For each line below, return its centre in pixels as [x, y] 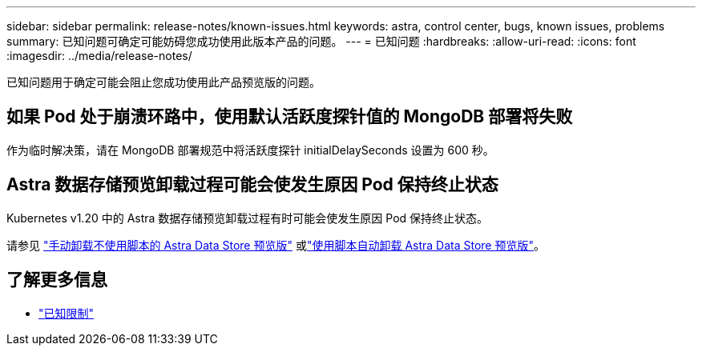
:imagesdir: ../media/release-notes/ [99, 56]
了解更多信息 [57, 280]
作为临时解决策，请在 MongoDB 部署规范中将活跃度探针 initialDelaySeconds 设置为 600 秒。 [250, 150]
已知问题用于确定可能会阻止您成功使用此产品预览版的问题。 [163, 82]
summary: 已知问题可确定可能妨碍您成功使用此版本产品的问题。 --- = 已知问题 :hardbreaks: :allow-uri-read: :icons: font [321, 41]
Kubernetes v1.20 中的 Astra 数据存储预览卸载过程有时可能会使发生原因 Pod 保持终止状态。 [248, 218]
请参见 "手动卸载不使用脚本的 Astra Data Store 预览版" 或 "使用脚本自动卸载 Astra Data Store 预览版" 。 [276, 245]
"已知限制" [67, 313]
